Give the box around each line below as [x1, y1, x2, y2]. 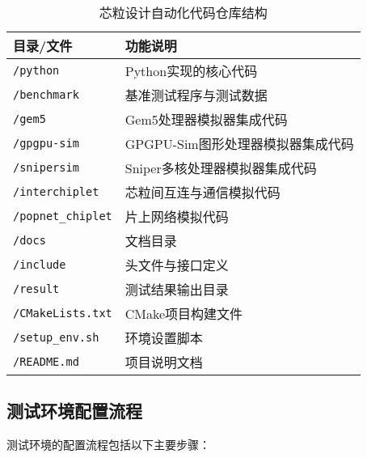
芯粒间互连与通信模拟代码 [124, 183, 281, 201]
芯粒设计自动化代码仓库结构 [99, 3, 268, 22]
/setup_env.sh [13, 331, 99, 344]
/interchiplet [13, 185, 99, 198]
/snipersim [13, 161, 79, 174]
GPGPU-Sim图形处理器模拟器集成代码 [124, 134, 354, 153]
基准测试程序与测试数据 [124, 86, 268, 104]
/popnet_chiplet [13, 210, 112, 223]
